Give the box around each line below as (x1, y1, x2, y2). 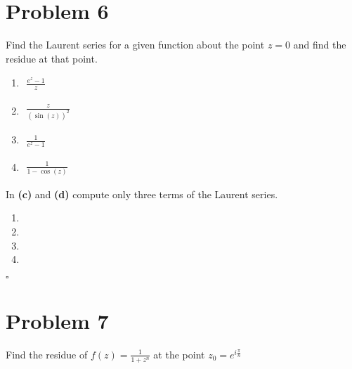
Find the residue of (6, 347, 88, 361)
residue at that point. (6, 51, 98, 65)
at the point (153, 347, 205, 361)
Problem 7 (6, 306, 109, 335)
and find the (293, 37, 346, 52)
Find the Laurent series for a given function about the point (6, 37, 265, 52)
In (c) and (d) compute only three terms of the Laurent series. (6, 186, 278, 201)
